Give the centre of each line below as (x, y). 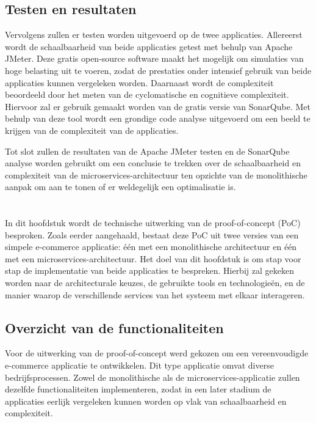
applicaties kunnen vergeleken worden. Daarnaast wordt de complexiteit (139, 82)
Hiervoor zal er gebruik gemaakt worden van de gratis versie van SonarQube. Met (158, 106)
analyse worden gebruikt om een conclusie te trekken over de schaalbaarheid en (153, 163)
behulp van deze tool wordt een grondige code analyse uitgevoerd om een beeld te (158, 118)
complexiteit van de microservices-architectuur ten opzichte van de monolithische (156, 175)
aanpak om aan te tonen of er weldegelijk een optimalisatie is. (120, 187)
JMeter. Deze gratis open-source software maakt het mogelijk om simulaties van (154, 58)
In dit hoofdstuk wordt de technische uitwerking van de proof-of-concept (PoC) (153, 223)
